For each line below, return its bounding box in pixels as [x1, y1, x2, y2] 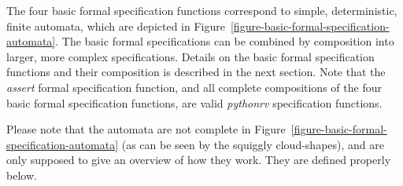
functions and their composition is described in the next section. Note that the [6, 64, 386, 80]
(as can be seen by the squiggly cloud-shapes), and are [121, 136, 384, 152]
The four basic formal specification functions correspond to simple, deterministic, [6, 2, 397, 18]
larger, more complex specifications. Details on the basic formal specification [6, 48, 375, 64]
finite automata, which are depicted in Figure [6, 17, 225, 34]
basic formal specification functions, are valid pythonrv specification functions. [6, 94, 383, 111]
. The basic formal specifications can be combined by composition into [55, 33, 394, 49]
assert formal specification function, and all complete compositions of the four [6, 78, 382, 95]
